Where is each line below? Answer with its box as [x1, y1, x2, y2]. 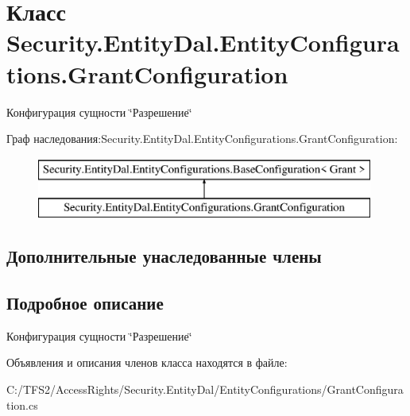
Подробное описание [6, 291, 164, 315]
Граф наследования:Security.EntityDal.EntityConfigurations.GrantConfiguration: [6, 130, 398, 147]
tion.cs [6, 396, 38, 413]
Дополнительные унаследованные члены [6, 244, 322, 268]
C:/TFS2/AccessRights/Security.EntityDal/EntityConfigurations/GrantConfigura [6, 381, 404, 398]
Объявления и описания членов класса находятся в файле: [6, 354, 288, 371]
